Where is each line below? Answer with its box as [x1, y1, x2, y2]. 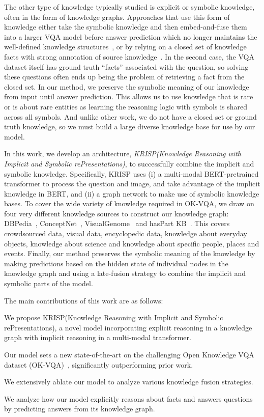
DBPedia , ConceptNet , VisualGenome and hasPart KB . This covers [4, 218, 230, 229]
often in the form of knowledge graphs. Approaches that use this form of [4, 11, 230, 22]
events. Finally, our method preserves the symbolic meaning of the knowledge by [4, 248, 255, 259]
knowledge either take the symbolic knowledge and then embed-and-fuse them [4, 21, 247, 32]
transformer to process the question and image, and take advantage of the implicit [4, 178, 260, 189]
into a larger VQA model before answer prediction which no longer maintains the [4, 31, 257, 42]
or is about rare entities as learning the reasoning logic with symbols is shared [4, 101, 248, 112]
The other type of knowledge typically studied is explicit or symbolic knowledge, [4, 2, 255, 12]
